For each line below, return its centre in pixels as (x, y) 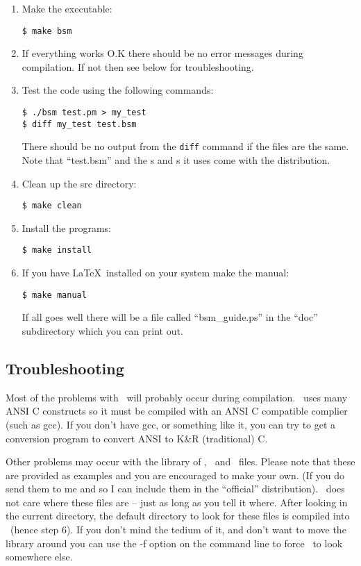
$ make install (57, 250)
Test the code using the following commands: (118, 90)
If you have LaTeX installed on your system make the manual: (156, 273)
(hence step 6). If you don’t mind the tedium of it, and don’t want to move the (178, 530)
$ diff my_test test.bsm (79, 124)
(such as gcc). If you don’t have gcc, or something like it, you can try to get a (171, 424)
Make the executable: (67, 8)
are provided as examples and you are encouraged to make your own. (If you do (175, 475)
